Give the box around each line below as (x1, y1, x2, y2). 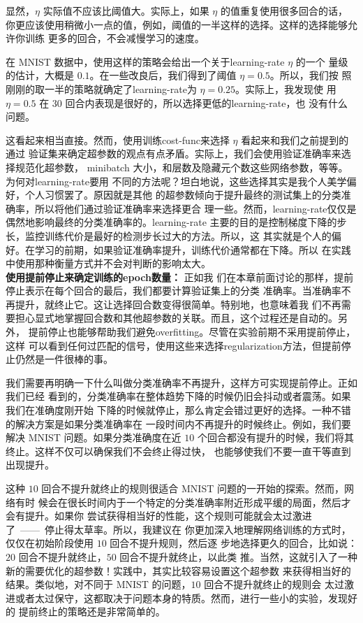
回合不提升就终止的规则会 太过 (204, 577, 344, 592)
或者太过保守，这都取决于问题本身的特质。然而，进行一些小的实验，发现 (15, 590, 348, 605)
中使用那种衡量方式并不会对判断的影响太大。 (6, 256, 211, 271)
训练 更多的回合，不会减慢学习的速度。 (24, 31, 205, 45)
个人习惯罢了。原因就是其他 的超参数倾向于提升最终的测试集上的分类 (24, 187, 341, 202)
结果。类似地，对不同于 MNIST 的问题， (6, 577, 191, 592)
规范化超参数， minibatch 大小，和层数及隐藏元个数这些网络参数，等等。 (15, 159, 348, 174)
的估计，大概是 (6, 68, 74, 83)
